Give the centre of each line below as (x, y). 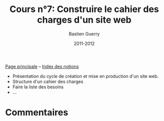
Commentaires (37, 113)
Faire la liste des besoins (38, 87)
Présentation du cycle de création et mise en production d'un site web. (86, 76)
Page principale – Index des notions (42, 66)
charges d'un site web (84, 20)
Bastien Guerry (84, 34)
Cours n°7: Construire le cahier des (84, 9)
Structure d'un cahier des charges (48, 81)
